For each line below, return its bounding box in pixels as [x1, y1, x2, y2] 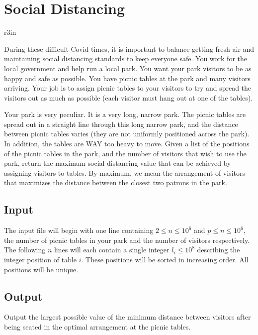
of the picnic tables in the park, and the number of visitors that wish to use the [4, 148, 247, 158]
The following [4, 244, 46, 255]
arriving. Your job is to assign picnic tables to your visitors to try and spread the [4, 83, 252, 93]
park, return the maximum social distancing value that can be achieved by [4, 158, 231, 168]
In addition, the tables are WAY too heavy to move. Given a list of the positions [4, 138, 250, 149]
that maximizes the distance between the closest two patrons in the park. [4, 177, 227, 188]
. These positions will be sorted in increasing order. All [81, 254, 249, 265]
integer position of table [4, 254, 77, 265]
